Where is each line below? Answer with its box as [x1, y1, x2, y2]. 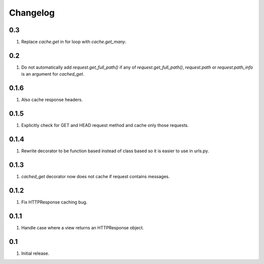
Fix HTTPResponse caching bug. [21, 199, 88, 205]
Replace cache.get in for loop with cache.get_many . [21, 39, 127, 45]
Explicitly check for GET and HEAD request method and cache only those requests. [21, 122, 189, 128]
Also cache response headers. [21, 97, 83, 102]
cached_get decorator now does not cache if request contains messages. [21, 173, 170, 179]
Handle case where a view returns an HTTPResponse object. [21, 224, 144, 230]
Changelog [9, 7, 55, 18]
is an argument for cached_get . [21, 71, 85, 77]
